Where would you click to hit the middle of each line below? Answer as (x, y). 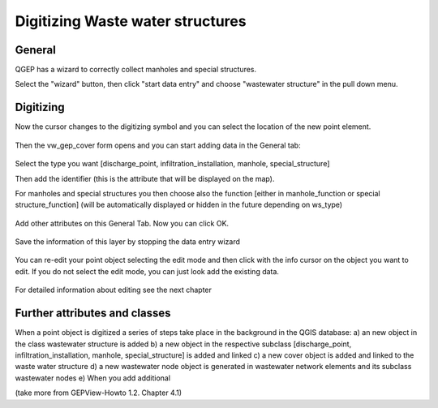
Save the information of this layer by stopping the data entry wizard (128, 242)
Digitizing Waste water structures (131, 21)
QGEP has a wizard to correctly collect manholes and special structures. (136, 70)
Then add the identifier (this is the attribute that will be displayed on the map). (145, 178)
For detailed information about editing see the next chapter (114, 290)
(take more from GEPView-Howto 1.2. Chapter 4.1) (99, 393)
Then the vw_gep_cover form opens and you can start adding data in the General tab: (158, 145)
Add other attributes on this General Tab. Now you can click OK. (122, 223)
